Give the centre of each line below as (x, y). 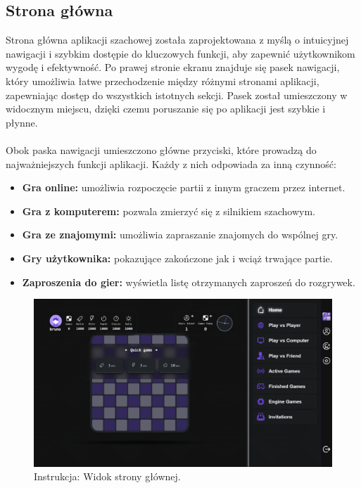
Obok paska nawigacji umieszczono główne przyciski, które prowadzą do (161, 149)
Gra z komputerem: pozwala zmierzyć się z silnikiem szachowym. (169, 211)
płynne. (22, 122)
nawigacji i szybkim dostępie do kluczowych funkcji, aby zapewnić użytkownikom (180, 53)
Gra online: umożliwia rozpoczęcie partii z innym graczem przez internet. (184, 187)
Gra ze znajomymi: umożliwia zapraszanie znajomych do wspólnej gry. (180, 235)
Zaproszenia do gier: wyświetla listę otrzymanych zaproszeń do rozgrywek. (189, 282)
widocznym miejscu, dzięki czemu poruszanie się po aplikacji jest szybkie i (166, 109)
